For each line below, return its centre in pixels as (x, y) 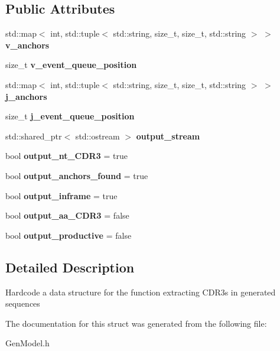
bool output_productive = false (69, 235)
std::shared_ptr (34, 136)
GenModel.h (27, 343)
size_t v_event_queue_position (71, 65)
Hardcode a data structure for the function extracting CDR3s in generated (141, 292)
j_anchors (26, 96)
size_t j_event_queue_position (70, 116)
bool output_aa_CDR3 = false (67, 215)
